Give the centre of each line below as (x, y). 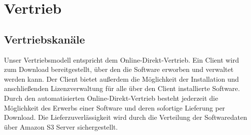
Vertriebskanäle (44, 39)
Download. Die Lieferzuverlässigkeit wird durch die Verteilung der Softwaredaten (125, 117)
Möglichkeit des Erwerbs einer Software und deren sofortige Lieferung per (115, 107)
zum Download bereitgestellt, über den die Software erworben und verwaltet (119, 69)
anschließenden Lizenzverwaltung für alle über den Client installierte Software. (122, 88)
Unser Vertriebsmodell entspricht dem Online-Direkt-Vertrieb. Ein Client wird (122, 59)
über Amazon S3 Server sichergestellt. (61, 126)
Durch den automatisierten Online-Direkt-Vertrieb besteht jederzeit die (111, 98)
